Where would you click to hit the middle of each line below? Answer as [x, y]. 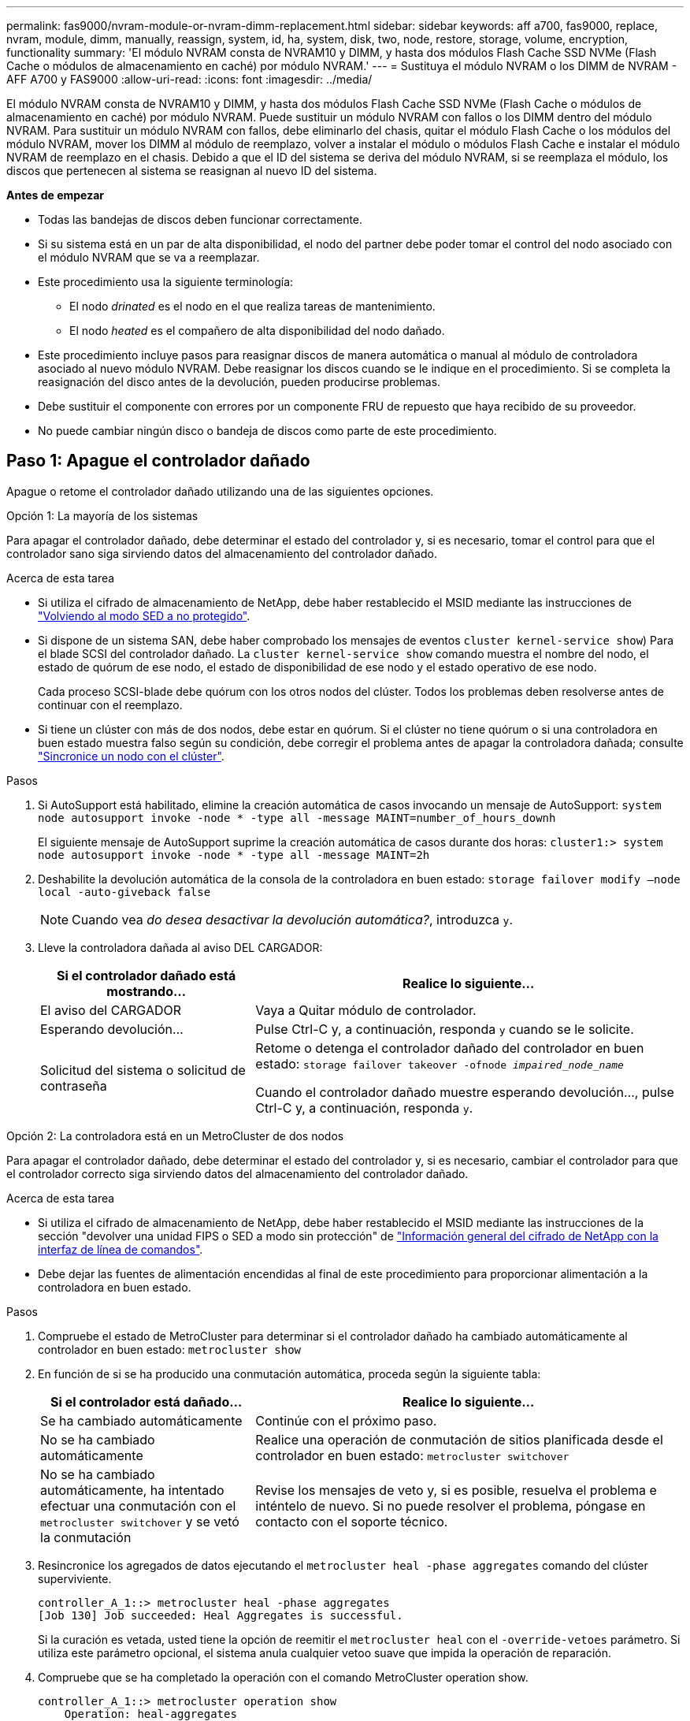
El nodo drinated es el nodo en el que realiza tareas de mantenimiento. [252, 306]
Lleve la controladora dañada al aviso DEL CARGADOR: [180, 947]
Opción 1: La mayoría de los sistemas [102, 515]
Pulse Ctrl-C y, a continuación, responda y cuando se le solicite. [445, 1029]
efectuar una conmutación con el [138, 1505]
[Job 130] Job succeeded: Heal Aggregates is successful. [221, 1615]
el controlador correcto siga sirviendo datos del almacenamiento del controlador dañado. [237, 1173]
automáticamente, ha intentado [132, 1490]
